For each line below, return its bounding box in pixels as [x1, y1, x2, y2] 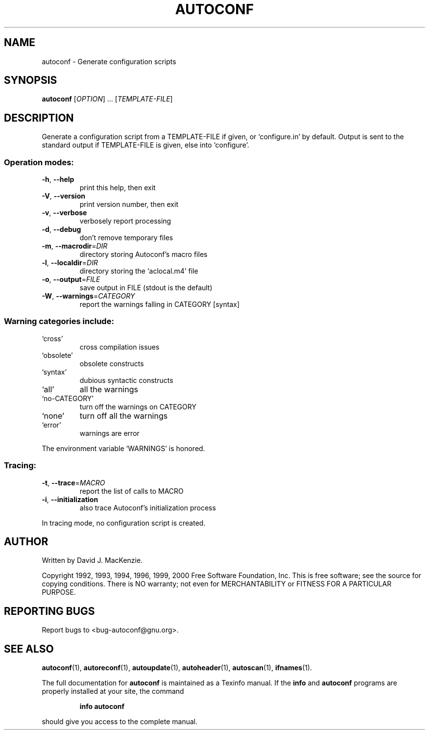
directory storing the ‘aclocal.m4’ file [79, 267, 198, 276]
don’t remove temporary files [79, 233, 173, 242]
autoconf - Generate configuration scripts [42, 57, 176, 66]
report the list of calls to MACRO [79, 486, 184, 495]
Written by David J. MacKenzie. [42, 556, 143, 565]
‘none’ [42, 410, 65, 421]
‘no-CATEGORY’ [42, 394, 94, 403]
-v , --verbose [42, 208, 87, 217]
